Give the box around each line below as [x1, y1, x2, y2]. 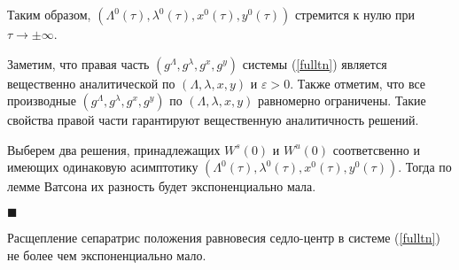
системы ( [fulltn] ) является [242, 54, 387, 73]
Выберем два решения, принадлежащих [7, 140, 221, 158]
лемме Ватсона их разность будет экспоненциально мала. [7, 177, 316, 196]
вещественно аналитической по [7, 73, 175, 92]
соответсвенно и [332, 140, 420, 158]
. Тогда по [398, 158, 452, 176]
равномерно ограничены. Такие [257, 91, 426, 110]
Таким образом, [7, 5, 91, 23]
